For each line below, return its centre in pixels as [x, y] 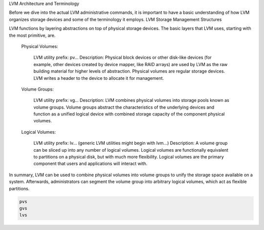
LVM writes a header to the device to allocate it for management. [99, 78]
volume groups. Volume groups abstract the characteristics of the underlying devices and [124, 107]
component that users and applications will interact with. [90, 163]
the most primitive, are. [32, 35]
